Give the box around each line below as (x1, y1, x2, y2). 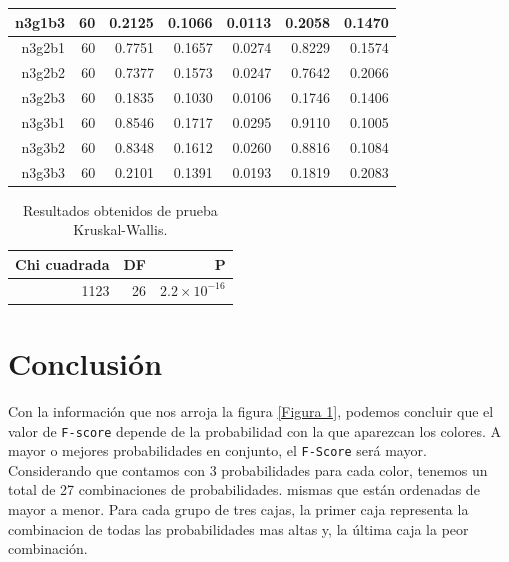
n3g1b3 (15, 11, 66, 32)
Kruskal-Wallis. (73, 219, 168, 240)
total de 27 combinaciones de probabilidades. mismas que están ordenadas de (8, 479, 480, 500)
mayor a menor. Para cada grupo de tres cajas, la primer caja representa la (8, 499, 469, 519)
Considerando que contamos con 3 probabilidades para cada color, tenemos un (8, 459, 488, 480)
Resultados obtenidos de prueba (22, 199, 218, 220)
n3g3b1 (21, 111, 66, 132)
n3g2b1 (21, 37, 66, 58)
